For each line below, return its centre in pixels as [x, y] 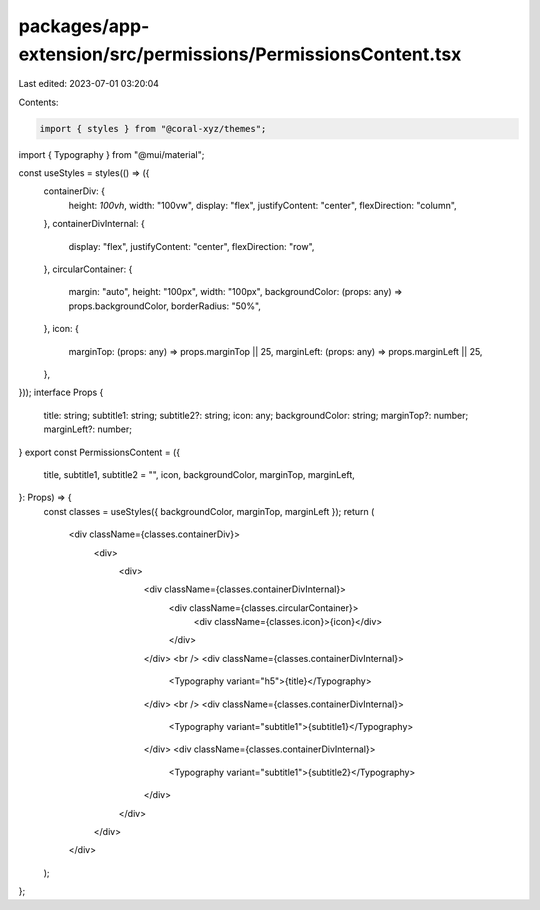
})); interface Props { [61, 392]
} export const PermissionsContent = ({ [99, 452]
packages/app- [84, 26]
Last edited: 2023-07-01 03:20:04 [89, 84]
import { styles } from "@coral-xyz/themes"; [153, 128]
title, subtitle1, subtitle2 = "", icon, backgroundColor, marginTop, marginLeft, [199, 474]
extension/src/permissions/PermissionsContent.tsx [240, 54]
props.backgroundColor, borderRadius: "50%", [165, 306]
